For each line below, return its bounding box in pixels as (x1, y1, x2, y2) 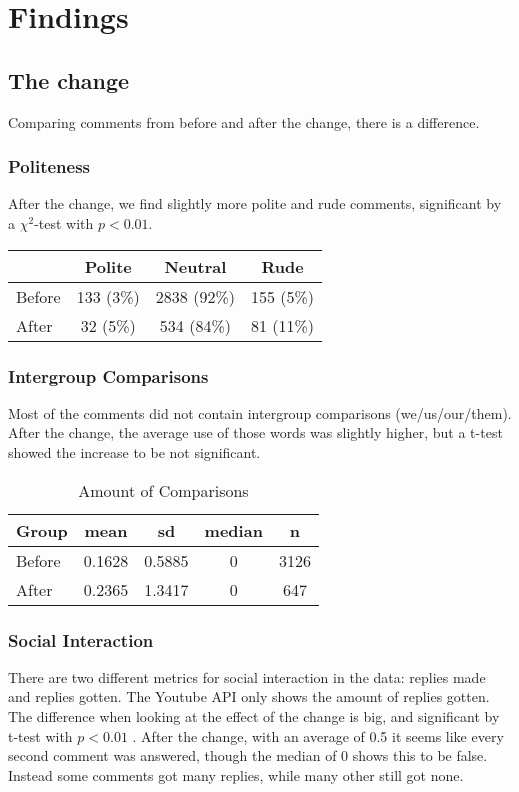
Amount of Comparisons (78, 478, 249, 502)
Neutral (164, 254, 227, 278)
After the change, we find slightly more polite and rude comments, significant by (8, 193, 502, 214)
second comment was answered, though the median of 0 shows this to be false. (8, 745, 488, 766)
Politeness (8, 154, 91, 179)
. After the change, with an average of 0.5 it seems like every (132, 725, 504, 746)
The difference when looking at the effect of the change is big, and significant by (8, 705, 500, 726)
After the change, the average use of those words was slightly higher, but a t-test (8, 422, 503, 443)
